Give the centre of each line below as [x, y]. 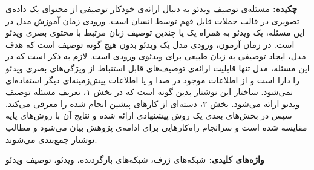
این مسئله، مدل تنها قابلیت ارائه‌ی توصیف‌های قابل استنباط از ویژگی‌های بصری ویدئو [158, 67]
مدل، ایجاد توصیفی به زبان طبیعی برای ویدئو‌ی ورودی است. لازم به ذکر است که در [156, 56]
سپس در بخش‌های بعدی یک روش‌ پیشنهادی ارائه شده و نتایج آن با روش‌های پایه [149, 115]
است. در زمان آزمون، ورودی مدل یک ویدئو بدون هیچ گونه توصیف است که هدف [150, 44]
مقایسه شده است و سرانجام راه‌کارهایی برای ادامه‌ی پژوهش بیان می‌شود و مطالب [156, 127]
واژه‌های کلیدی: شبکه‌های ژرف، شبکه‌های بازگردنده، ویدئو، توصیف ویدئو [135, 159]
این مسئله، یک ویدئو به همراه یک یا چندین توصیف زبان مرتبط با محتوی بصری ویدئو [155, 32]
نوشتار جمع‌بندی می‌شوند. [51, 139]
